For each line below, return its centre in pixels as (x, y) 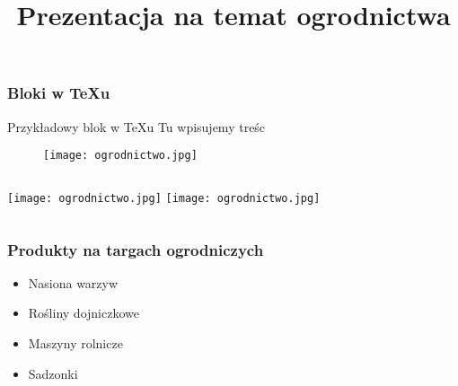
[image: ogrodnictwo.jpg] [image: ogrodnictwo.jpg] (164, 198)
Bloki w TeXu (59, 93)
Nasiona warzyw (73, 282)
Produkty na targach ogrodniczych (136, 249)
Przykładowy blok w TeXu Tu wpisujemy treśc (137, 126)
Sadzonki (53, 373)
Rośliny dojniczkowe (84, 313)
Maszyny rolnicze (75, 342)
